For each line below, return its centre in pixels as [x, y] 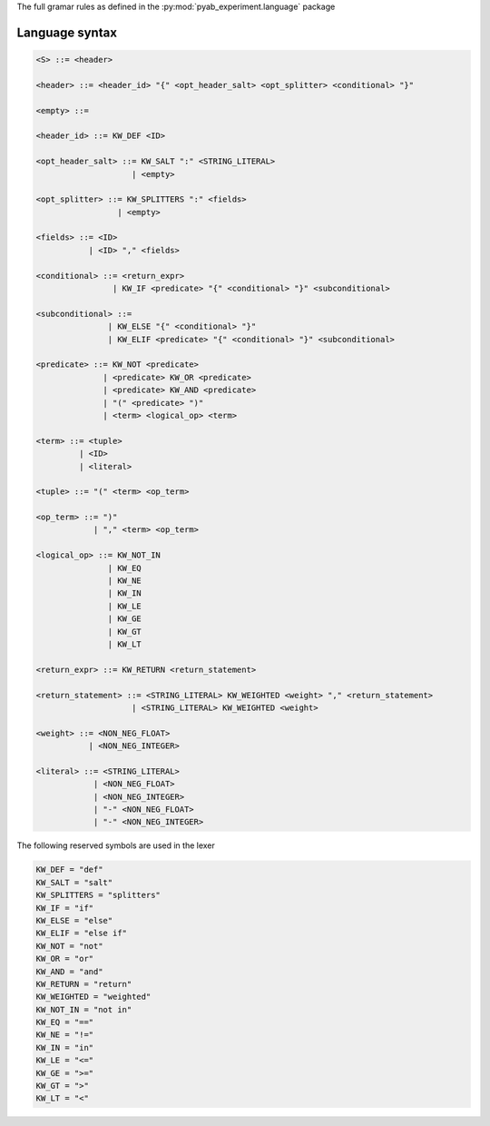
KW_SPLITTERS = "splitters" [98, 895]
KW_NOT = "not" [69, 946]
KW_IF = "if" [65, 908]
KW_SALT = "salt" [74, 882]
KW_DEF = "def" [69, 870]
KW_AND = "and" [69, 971]
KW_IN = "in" [65, 1047]
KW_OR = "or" [65, 959]
